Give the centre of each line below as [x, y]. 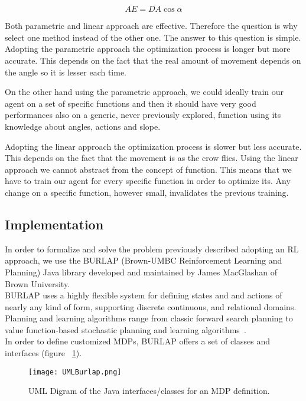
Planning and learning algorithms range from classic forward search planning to [149, 318]
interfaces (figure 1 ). [43, 353]
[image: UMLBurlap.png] [75, 372]
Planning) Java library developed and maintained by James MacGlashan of [141, 272]
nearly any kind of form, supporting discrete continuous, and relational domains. [151, 306]
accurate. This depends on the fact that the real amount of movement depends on [153, 60]
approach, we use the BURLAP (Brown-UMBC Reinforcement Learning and [144, 260]
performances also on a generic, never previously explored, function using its [143, 115]
